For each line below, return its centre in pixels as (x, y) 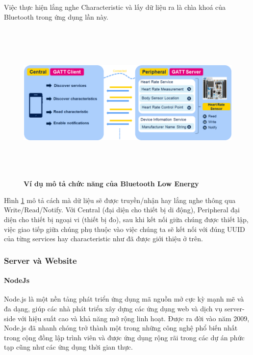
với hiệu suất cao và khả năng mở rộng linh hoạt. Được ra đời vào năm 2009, (134, 318)
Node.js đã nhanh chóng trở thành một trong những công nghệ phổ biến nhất (121, 328)
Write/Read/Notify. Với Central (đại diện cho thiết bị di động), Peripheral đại (122, 210)
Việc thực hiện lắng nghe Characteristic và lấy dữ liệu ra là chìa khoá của (115, 7)
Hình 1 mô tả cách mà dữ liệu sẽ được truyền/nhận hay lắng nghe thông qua (120, 200)
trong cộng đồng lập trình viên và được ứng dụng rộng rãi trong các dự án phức (124, 337)
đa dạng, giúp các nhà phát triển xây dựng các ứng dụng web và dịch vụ (113, 308)
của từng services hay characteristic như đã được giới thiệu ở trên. (103, 239)
